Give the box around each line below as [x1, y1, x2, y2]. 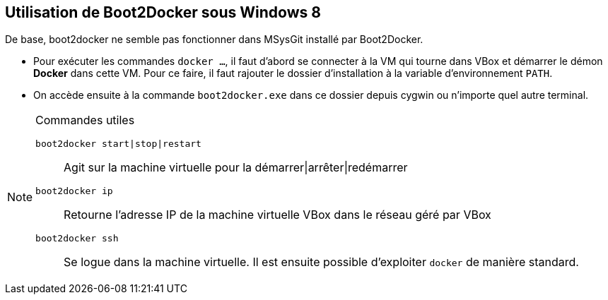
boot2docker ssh [35, 233, 119, 244]
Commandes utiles [35, 113, 135, 128]
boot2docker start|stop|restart [35, 138, 201, 150]
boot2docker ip [35, 186, 113, 197]
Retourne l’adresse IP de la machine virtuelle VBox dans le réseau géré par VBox [64, 208, 491, 222]
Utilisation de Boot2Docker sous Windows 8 [5, 4, 321, 21]
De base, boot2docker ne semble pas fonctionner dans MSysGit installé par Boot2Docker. [5, 33, 423, 46]
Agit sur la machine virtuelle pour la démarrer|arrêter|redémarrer [64, 160, 408, 175]
